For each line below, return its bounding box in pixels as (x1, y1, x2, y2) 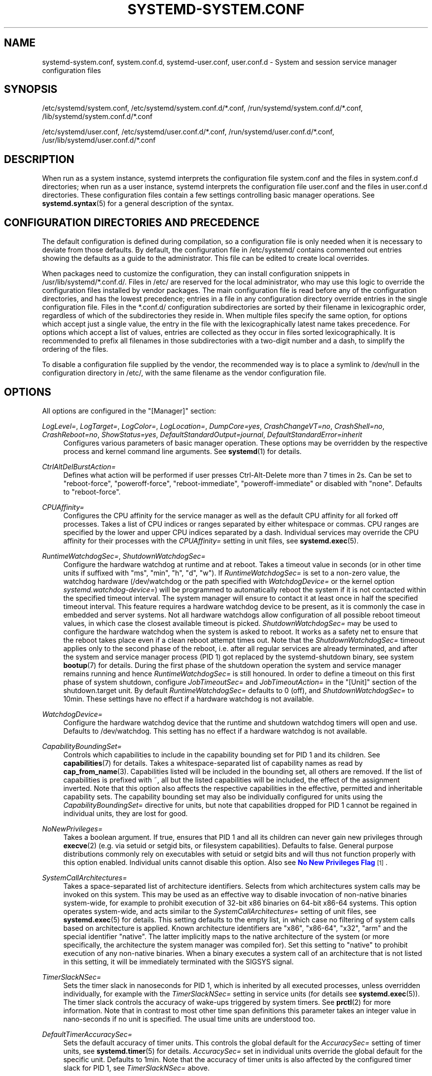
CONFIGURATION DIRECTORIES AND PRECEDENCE (4, 216, 260, 229)
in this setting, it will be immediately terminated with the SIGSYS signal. (63, 957, 294, 966)
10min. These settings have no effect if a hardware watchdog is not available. (63, 694, 314, 703)
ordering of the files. (42, 345, 108, 354)
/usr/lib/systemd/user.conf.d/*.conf (42, 136, 156, 145)
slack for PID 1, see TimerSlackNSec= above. (63, 1063, 210, 1072)
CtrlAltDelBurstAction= (42, 462, 116, 471)
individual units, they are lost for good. (63, 809, 188, 818)
